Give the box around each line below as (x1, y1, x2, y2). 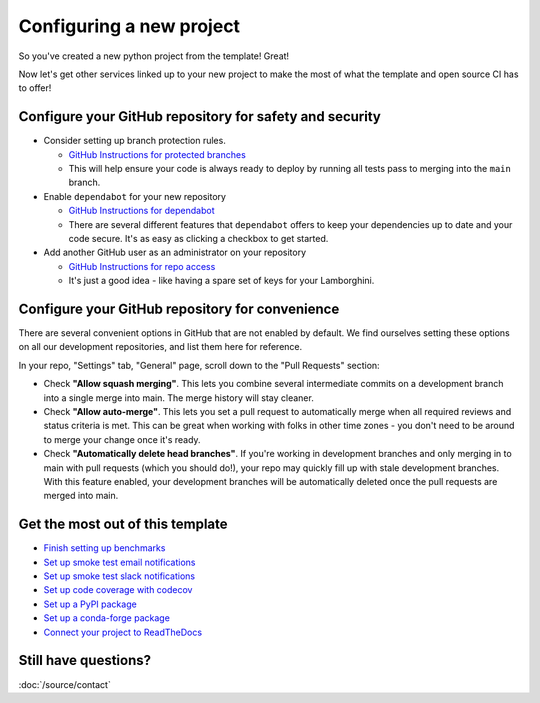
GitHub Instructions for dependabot (68, 205, 215, 217)
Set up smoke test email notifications (43, 556, 196, 568)
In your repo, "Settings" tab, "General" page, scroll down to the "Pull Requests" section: (18, 359, 380, 371)
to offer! (18, 82, 52, 94)
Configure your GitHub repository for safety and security (18, 108, 382, 125)
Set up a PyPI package (43, 598, 137, 610)
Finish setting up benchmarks (43, 542, 166, 554)
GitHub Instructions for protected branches (68, 148, 247, 160)
